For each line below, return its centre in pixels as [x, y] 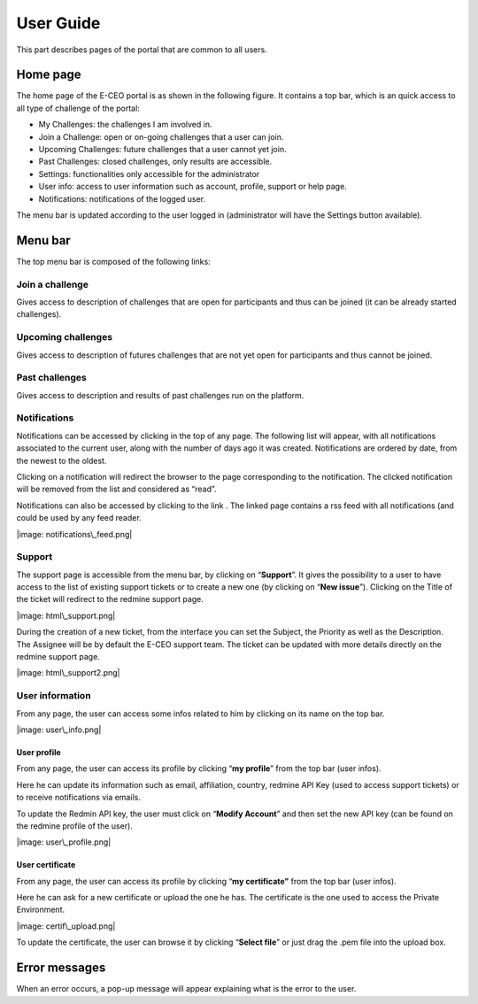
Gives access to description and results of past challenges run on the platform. [160, 395]
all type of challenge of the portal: [78, 108]
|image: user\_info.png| [59, 730]
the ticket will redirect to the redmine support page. [110, 599]
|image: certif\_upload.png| [66, 926]
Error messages [61, 968]
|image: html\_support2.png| [68, 673]
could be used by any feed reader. [79, 518]
